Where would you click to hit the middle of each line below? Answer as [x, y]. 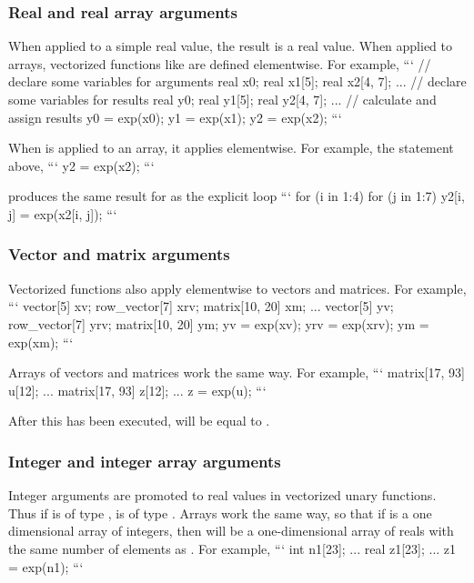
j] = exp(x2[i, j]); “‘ [63, 213]
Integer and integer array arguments [145, 461]
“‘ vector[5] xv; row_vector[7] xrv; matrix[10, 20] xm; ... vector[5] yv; [201, 306]
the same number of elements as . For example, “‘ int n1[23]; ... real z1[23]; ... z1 [232, 548]
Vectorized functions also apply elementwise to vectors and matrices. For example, [237, 288]
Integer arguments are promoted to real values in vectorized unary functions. [222, 495]
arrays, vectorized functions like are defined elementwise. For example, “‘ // [220, 63]
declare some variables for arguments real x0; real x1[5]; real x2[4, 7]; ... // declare [237, 81]
